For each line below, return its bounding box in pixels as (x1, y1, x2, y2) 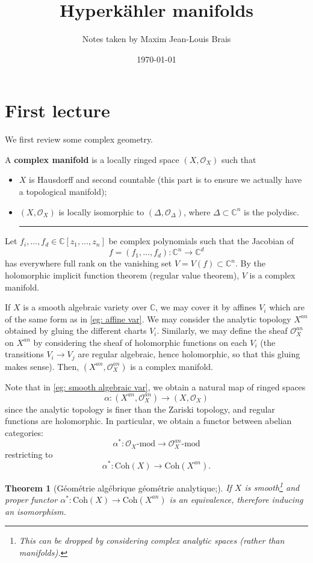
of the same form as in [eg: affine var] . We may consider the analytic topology (5, 312, 291, 325)
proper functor (5, 493, 58, 505)
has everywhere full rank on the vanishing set (5, 257, 172, 269)
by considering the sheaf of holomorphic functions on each (33, 336, 247, 348)
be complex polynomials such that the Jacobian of (108, 235, 294, 247)
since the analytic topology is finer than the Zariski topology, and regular (5, 402, 275, 415)
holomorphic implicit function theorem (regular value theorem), (5, 268, 240, 281)
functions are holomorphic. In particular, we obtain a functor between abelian (5, 414, 292, 427)
